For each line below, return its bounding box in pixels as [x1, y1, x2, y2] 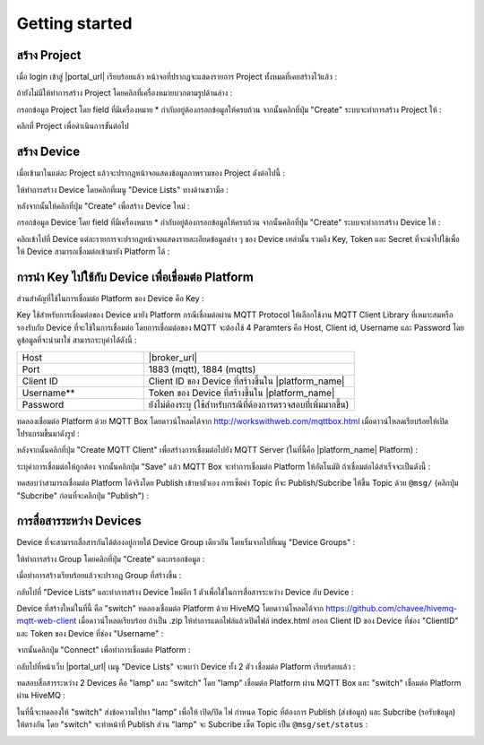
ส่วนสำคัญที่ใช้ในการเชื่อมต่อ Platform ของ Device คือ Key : [16, 293, 205, 304]
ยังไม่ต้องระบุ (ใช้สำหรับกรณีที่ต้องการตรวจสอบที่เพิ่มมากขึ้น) [148, 398, 350, 411]
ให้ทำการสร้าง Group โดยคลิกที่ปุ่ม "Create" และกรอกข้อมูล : [16, 553, 205, 564]
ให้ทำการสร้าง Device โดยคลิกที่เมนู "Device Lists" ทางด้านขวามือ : [16, 184, 229, 195]
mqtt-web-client [16, 615, 77, 627]
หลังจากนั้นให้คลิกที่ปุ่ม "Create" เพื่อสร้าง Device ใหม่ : [16, 200, 190, 211]
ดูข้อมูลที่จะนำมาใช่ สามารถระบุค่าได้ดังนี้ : [16, 334, 138, 345]
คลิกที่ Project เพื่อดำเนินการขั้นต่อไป [16, 121, 129, 132]
